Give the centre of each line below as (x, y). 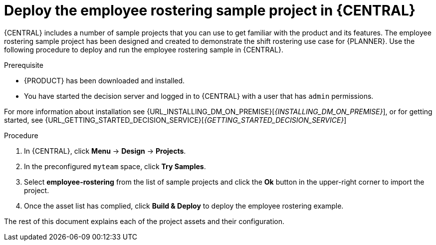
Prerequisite (24, 65)
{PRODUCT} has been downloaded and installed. (105, 80)
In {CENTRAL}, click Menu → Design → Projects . (105, 151)
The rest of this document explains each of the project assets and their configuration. (144, 221)
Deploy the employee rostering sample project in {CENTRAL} (210, 10)
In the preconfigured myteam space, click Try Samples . (115, 166)
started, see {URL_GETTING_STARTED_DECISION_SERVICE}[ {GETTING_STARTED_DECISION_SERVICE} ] (175, 120)
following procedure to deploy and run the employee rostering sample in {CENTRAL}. (144, 49)
